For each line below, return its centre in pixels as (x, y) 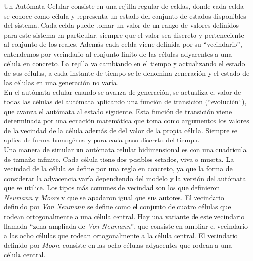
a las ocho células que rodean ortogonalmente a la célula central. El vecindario (121, 235)
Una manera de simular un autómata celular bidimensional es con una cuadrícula (125, 149)
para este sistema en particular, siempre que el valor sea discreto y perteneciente (124, 34)
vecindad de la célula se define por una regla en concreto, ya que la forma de (118, 169)
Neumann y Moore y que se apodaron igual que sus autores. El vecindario (114, 197)
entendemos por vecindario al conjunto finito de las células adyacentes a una (118, 53)
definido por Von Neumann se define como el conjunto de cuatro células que (117, 207)
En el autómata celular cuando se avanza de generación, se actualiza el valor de (123, 92)
